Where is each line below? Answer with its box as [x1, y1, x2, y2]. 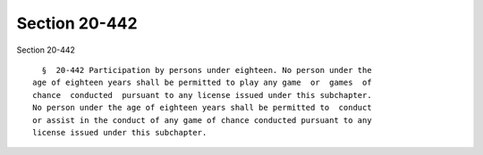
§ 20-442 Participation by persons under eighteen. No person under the [41, 65, 372, 75]
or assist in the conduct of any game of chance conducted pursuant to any [32, 115, 372, 125]
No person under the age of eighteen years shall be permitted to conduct [32, 102, 372, 113]
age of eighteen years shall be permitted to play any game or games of [32, 77, 372, 88]
